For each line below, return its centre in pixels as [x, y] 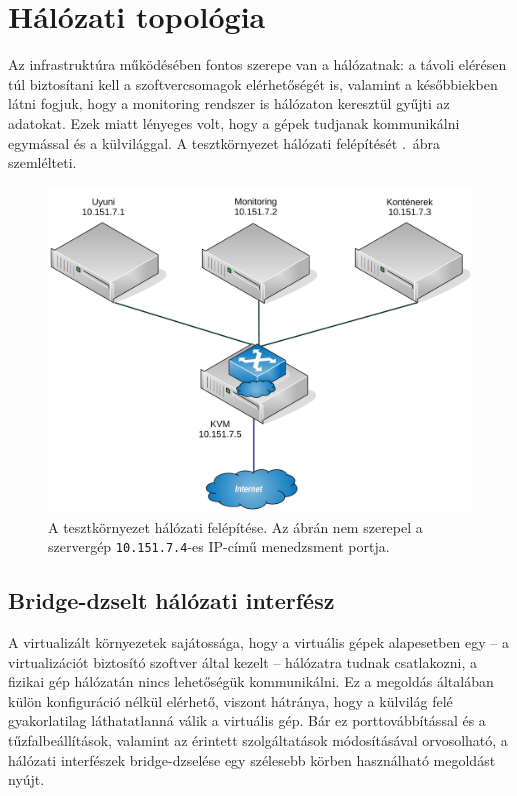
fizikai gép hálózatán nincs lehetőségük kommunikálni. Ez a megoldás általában [251, 681]
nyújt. [26, 779]
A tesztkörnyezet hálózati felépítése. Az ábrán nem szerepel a [235, 526]
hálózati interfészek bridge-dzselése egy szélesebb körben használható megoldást [252, 759]
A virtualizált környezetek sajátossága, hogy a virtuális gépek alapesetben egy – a [258, 642]
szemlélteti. [42, 162]
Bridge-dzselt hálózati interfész [171, 600]
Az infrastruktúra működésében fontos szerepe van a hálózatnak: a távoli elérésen [257, 64]
